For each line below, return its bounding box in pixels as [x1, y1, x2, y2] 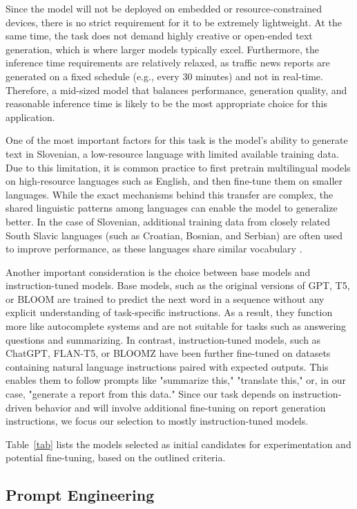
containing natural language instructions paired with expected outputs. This [6, 359, 329, 373]
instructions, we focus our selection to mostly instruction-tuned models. [6, 414, 309, 428]
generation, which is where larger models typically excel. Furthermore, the [6, 41, 320, 56]
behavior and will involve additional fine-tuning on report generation [35, 400, 326, 414]
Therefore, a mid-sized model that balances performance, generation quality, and [6, 82, 347, 97]
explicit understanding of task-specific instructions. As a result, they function [6, 305, 333, 320]
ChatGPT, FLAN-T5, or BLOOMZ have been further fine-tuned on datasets [6, 346, 331, 360]
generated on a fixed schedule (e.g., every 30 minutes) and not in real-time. [6, 68, 323, 83]
